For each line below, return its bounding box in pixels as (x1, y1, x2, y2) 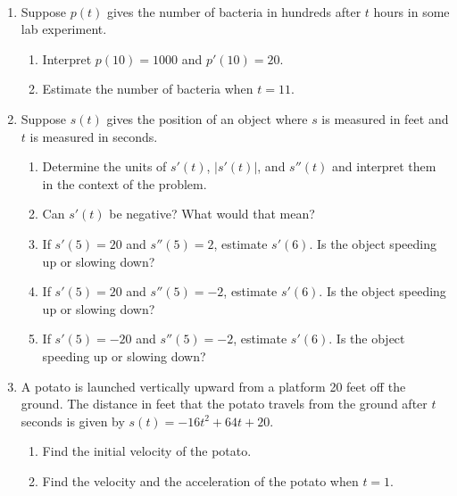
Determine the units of (42, 157, 167, 176)
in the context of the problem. (42, 174, 207, 193)
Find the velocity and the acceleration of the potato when (42, 471, 359, 490)
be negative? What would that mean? (109, 204, 315, 223)
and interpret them (332, 157, 436, 176)
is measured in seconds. (29, 127, 158, 145)
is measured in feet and (321, 109, 449, 128)
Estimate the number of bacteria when (42, 79, 253, 98)
